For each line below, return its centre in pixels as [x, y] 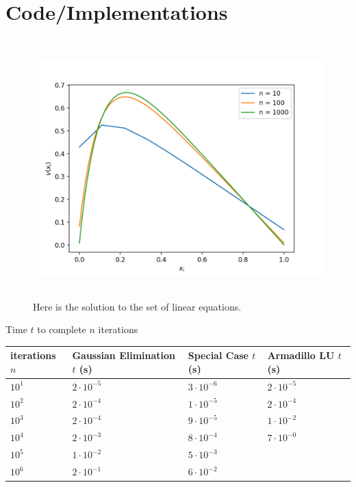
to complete [62, 329]
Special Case [218, 355]
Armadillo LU [301, 355]
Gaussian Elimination [124, 355]
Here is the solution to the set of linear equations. [137, 306]
